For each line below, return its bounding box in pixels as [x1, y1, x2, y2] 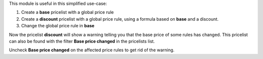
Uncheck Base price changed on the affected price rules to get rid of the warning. [9, 47, 175, 53]
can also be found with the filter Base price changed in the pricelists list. [9, 38, 155, 44]
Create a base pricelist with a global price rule [21, 10, 114, 15]
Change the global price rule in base [21, 23, 94, 29]
